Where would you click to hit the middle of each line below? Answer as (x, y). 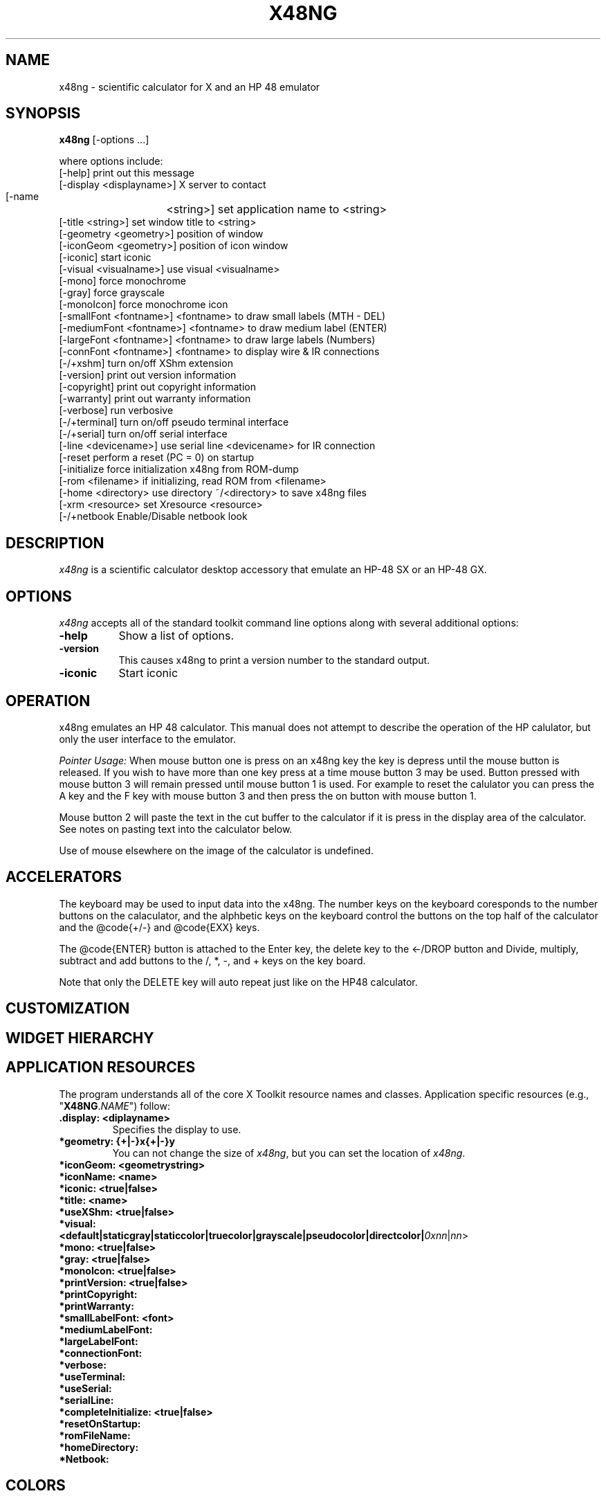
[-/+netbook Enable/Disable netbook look (153, 516)
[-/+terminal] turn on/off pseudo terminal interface (174, 422)
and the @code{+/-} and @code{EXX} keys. (159, 927)
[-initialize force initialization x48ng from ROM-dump (179, 469)
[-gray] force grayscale (112, 293)
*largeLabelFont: (99, 1341)
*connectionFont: (101, 1353)
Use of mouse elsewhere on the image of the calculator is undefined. (216, 850)
